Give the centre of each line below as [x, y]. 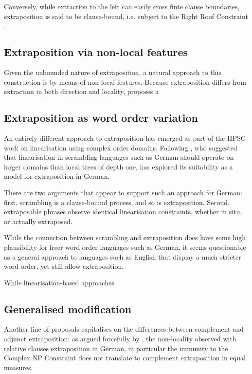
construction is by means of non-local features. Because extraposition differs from [125, 82]
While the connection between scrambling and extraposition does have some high [125, 237]
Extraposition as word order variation [101, 118]
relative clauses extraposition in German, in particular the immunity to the [116, 348]
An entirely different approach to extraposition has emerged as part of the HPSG [125, 138]
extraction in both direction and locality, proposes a [81, 91]
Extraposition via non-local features [96, 52]
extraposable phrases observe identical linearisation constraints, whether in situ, [123, 212]
